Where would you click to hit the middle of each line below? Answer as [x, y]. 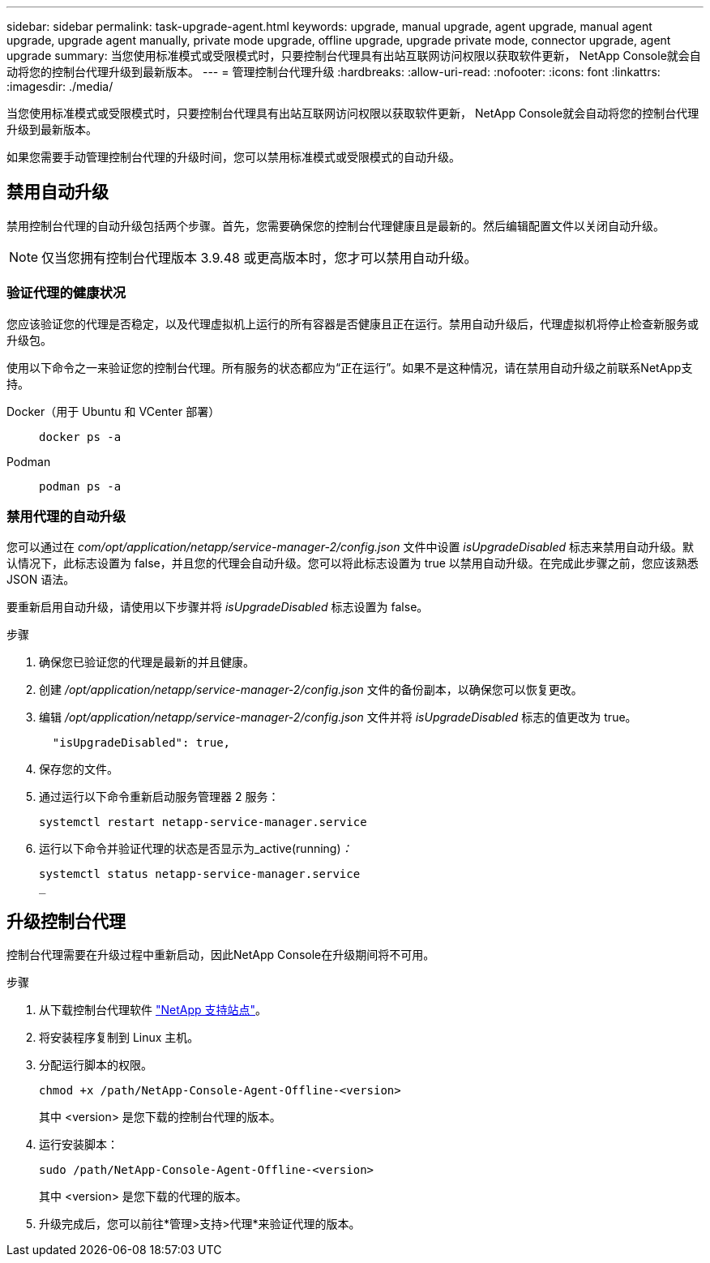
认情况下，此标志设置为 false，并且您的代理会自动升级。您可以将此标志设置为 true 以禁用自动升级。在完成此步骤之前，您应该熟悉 [353, 563]
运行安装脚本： [79, 1145]
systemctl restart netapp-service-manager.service [203, 822]
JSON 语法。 [41, 580]
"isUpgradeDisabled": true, [141, 743]
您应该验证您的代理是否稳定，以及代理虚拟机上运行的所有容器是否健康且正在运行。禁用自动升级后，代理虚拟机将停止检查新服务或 [353, 323]
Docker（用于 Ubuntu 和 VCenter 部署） [113, 411]
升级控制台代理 [66, 921]
